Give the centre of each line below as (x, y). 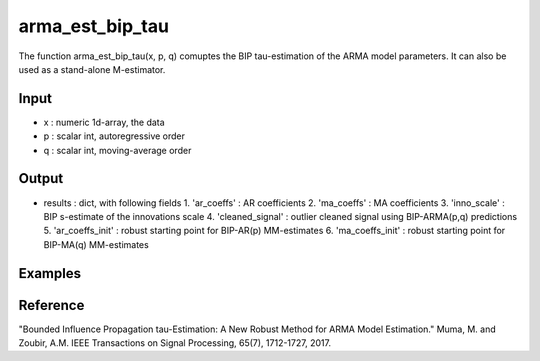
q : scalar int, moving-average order (117, 150)
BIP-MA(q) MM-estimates (96, 244)
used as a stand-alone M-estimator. (92, 69)
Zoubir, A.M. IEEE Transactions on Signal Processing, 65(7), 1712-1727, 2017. (175, 343)
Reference (51, 305)
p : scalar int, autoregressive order (114, 136)
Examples (50, 273)
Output (41, 178)
